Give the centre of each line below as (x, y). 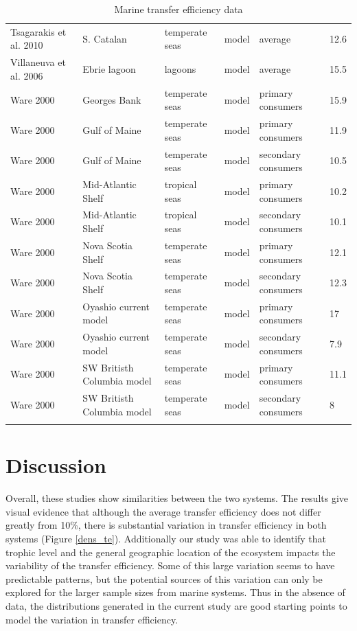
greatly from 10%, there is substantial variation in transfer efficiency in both (166, 525)
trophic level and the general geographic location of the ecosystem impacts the (171, 552)
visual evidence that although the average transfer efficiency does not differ (163, 511)
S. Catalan (105, 38)
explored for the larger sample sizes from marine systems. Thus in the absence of (175, 592)
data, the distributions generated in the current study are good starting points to (176, 605)
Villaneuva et (38, 62)
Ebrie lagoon (109, 69)
